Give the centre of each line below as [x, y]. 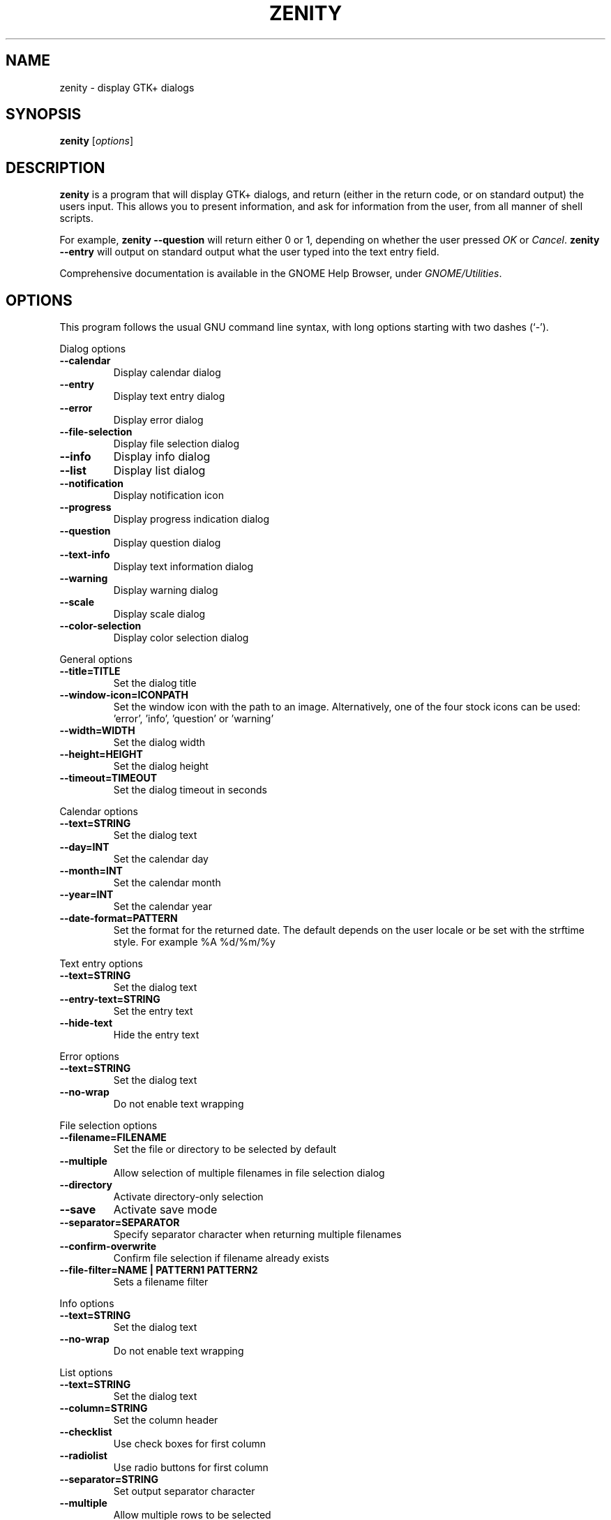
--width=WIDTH [97, 731]
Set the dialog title [155, 683]
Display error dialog [158, 420]
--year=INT [86, 895]
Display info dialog [162, 457]
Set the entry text [153, 1011]
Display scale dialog [159, 614]
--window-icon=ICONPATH [124, 695]
